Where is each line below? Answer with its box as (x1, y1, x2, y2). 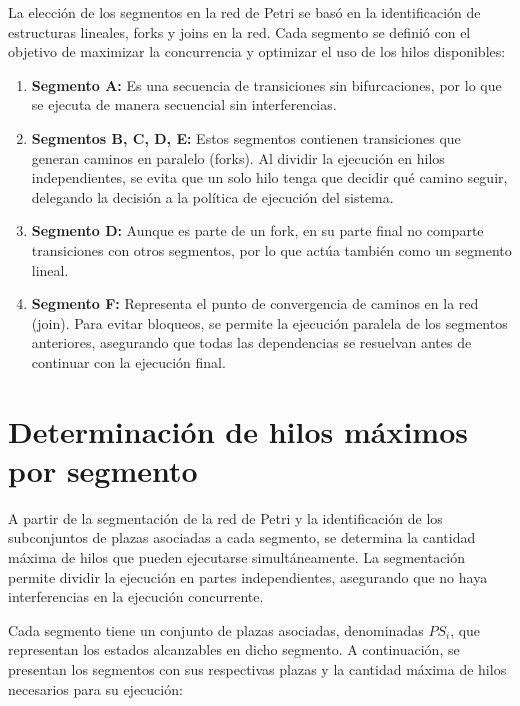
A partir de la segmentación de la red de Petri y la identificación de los (8, 507, 443, 528)
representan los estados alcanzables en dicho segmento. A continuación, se (8, 639, 460, 660)
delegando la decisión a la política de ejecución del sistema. (31, 186, 394, 207)
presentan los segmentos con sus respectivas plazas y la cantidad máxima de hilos (8, 658, 507, 679)
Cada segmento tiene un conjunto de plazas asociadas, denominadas (8, 619, 424, 640)
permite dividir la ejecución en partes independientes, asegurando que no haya (8, 566, 488, 587)
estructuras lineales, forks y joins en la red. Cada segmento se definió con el (8, 21, 471, 42)
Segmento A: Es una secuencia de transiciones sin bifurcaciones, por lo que (31, 74, 502, 95)
